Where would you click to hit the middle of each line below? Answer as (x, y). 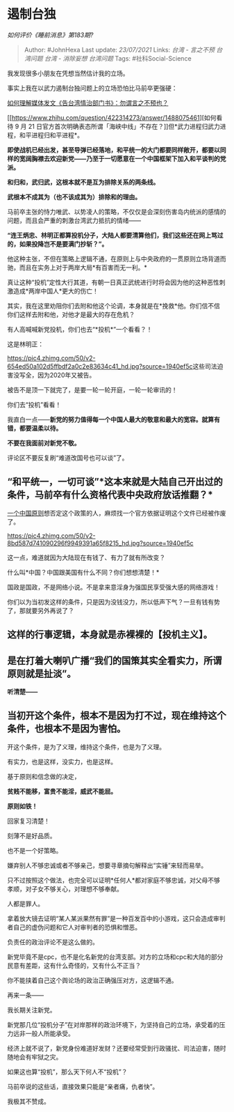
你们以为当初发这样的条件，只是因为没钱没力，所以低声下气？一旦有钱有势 (114, 602)
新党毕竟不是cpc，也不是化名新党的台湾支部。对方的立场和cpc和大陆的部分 (115, 957)
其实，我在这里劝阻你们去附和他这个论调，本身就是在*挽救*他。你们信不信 (114, 306)
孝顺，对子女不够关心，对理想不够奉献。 (65, 888)
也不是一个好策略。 (35, 850)
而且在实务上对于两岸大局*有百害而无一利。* (83, 267)
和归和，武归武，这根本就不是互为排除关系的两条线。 (83, 182)
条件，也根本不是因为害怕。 (67, 729)
